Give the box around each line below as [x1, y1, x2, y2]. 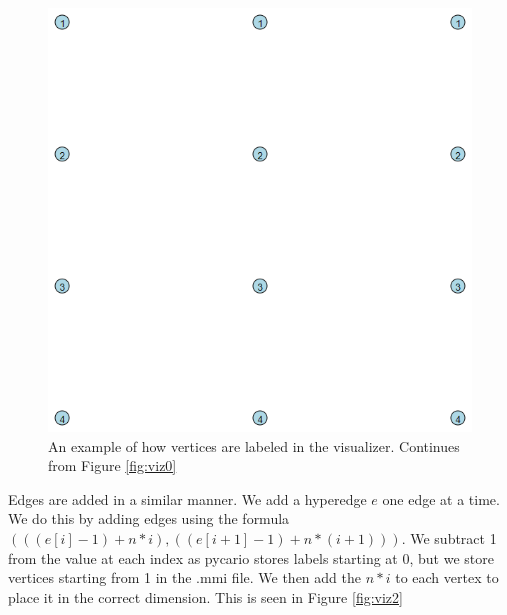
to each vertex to [395, 567, 499, 588]
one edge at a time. [382, 488, 500, 509]
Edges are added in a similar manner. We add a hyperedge [8, 488, 367, 509]
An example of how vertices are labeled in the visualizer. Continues [48, 435, 460, 456]
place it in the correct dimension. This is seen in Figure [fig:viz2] [8, 586, 403, 607]
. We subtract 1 [401, 527, 497, 548]
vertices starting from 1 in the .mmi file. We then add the [8, 567, 361, 588]
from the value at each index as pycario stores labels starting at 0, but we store [8, 547, 494, 568]
